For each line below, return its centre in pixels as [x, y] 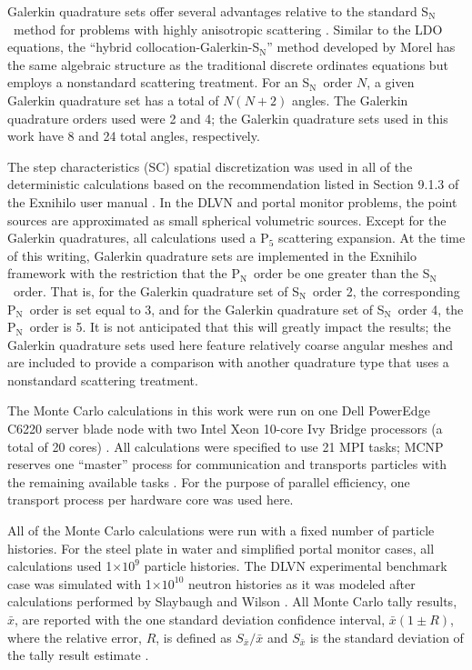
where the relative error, [75, 637]
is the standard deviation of [387, 637]
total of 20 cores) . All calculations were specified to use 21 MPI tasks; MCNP [226, 446]
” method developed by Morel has [361, 47]
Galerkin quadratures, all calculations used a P [138, 238]
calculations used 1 [60, 566]
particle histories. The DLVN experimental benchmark [296, 566]
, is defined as [194, 637]
